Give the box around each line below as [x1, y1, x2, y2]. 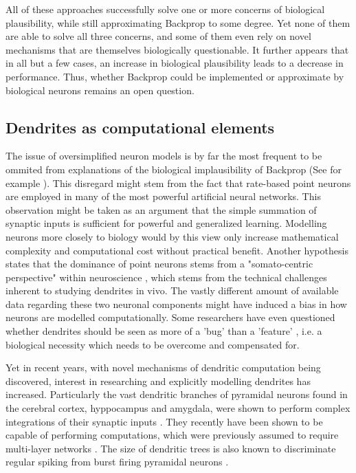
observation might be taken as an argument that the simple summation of [5, 202, 317, 217]
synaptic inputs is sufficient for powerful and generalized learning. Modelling [5, 216, 327, 230]
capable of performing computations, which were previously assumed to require [5, 428, 339, 442]
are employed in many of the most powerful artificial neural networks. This [5, 189, 321, 203]
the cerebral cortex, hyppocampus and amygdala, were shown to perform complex [5, 401, 351, 415]
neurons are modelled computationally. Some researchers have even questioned [5, 310, 335, 324]
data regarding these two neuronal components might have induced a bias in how [5, 296, 347, 311]
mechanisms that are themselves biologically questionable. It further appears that [5, 42, 349, 56]
